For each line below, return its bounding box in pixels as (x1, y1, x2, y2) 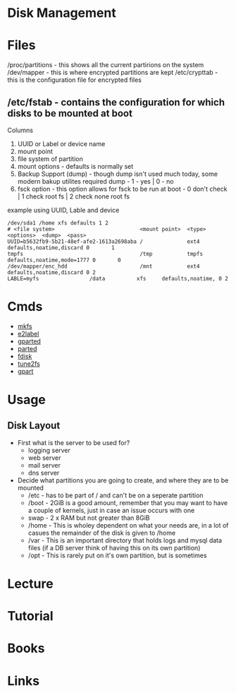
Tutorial (7, 608, 54, 624)
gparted (17, 337, 41, 345)
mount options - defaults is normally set (17, 162, 134, 170)
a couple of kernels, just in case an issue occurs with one (27, 506, 195, 514)
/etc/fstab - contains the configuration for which (7, 96, 225, 108)
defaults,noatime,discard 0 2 (7, 268, 97, 276)
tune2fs (17, 359, 40, 368)
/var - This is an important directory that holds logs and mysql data (27, 535, 223, 545)
